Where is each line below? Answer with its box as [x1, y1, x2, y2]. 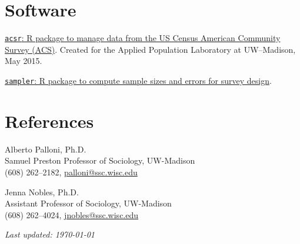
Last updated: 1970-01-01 [5, 228, 95, 240]
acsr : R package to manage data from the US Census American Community [5, 32, 281, 44]
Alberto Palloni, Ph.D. [5, 143, 86, 155]
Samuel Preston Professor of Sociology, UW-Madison [5, 154, 195, 167]
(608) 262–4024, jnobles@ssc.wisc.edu [5, 208, 139, 221]
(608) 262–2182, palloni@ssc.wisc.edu [5, 165, 138, 178]
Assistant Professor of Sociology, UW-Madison [5, 197, 172, 209]
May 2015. [5, 55, 42, 67]
